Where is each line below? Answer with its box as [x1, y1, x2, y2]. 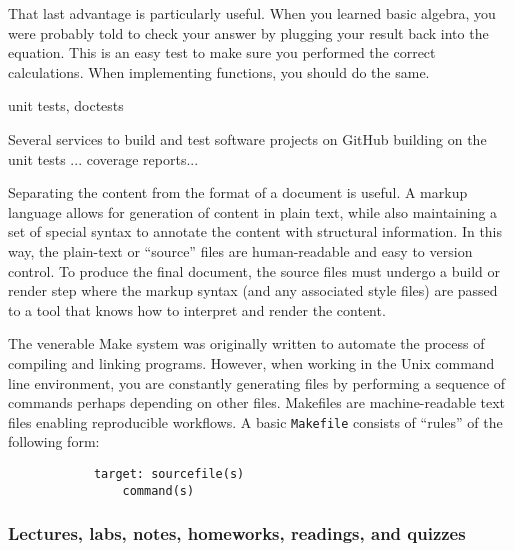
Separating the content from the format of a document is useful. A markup [8, 182, 468, 203]
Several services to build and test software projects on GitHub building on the [8, 128, 487, 149]
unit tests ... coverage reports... [8, 148, 199, 169]
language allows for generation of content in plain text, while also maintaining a [8, 201, 498, 222]
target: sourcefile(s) [93, 466, 245, 481]
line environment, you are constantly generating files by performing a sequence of [8, 372, 506, 393]
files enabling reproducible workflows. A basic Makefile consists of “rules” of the [8, 411, 503, 432]
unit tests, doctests [8, 95, 124, 116]
